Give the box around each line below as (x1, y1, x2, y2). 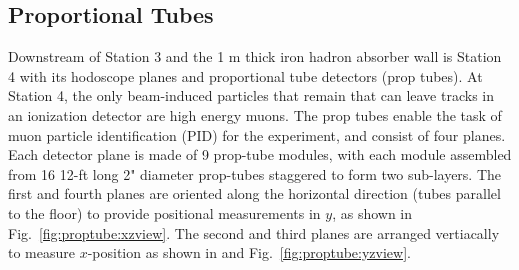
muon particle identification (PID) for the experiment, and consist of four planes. (8, 124, 506, 145)
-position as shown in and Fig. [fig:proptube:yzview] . (87, 242, 411, 263)
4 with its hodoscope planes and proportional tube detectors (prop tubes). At (8, 65, 483, 86)
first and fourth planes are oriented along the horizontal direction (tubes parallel (8, 183, 501, 204)
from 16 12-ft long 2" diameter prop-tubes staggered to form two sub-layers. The (8, 163, 502, 184)
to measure (8, 242, 75, 263)
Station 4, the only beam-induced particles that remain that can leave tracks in (8, 85, 494, 106)
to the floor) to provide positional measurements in (8, 202, 321, 223)
